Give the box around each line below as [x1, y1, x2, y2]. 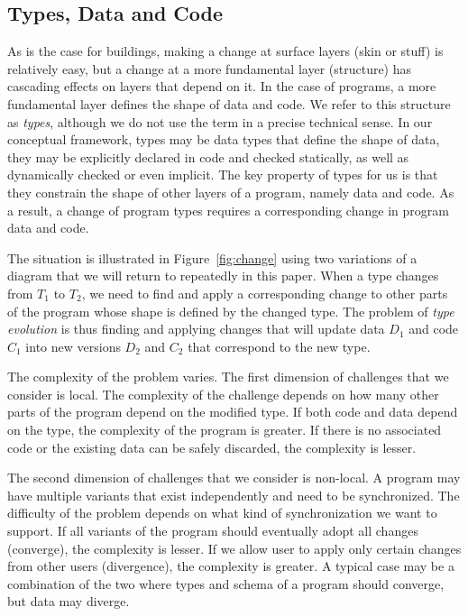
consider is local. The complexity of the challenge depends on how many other [7, 384, 439, 403]
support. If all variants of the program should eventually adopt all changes [7, 521, 418, 540]
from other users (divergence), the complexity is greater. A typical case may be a [7, 556, 454, 575]
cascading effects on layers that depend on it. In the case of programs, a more [7, 77, 436, 96]
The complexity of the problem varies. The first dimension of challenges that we [7, 367, 449, 386]
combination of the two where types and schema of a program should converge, [7, 574, 445, 593]
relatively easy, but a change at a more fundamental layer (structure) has [7, 59, 412, 78]
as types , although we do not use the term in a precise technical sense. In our [7, 112, 433, 131]
